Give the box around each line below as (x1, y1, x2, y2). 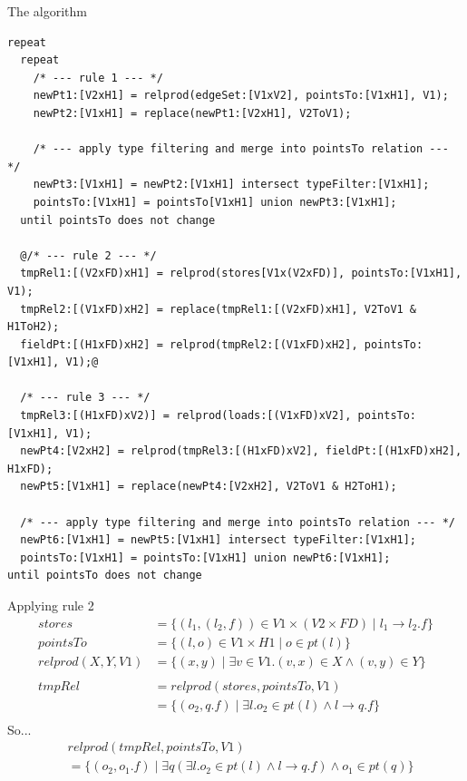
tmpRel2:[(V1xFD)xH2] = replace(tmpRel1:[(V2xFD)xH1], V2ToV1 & (20, 302, 417, 316)
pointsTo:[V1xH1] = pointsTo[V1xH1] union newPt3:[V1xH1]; (33, 195, 397, 209)
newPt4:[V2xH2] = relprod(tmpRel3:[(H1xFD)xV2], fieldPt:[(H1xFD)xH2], (20, 444, 462, 458)
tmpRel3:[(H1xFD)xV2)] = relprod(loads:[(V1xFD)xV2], (20, 409, 352, 423)
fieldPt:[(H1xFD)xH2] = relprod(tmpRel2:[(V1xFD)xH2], (20, 337, 358, 351)
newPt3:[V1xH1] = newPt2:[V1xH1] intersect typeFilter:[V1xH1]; (33, 178, 430, 191)
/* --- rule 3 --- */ (20, 391, 151, 405)
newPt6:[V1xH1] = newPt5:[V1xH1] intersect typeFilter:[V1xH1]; (20, 533, 417, 547)
